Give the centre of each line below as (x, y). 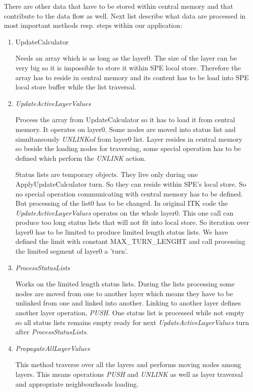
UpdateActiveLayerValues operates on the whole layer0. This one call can (124, 212)
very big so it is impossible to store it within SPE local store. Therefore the (128, 67)
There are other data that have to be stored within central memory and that (119, 6)
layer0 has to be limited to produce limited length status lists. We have (122, 231)
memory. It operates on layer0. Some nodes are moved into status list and (126, 129)
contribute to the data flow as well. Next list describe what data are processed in (125, 15)
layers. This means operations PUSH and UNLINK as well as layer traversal (129, 374)
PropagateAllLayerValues (53, 348)
